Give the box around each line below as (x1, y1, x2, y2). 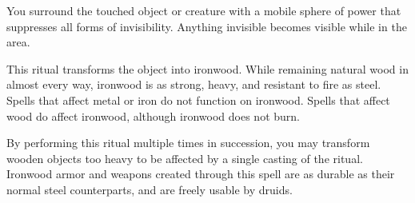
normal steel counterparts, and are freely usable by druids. (6, 181, 293, 197)
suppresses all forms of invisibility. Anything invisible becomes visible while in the (6, 18, 407, 34)
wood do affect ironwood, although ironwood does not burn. (6, 107, 300, 124)
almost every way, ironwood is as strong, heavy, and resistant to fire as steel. (6, 76, 381, 93)
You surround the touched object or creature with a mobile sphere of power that (6, 2, 401, 18)
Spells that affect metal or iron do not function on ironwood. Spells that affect (6, 91, 390, 108)
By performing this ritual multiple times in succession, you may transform (6, 134, 370, 151)
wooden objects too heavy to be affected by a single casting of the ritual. (6, 149, 363, 166)
